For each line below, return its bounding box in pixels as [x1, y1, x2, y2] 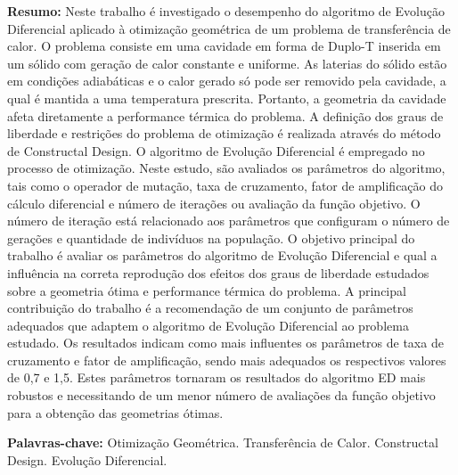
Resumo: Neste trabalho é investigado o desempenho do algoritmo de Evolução [7, 2, 445, 20]
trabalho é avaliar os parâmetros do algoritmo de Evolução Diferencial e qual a [7, 246, 438, 265]
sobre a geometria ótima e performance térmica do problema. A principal [7, 281, 406, 299]
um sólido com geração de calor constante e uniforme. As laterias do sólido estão [7, 53, 447, 72]
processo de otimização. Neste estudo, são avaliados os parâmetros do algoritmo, [7, 159, 446, 177]
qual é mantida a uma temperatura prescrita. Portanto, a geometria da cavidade [7, 88, 446, 107]
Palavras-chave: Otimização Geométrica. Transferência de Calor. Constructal [7, 433, 438, 452]
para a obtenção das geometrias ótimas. [7, 403, 224, 422]
